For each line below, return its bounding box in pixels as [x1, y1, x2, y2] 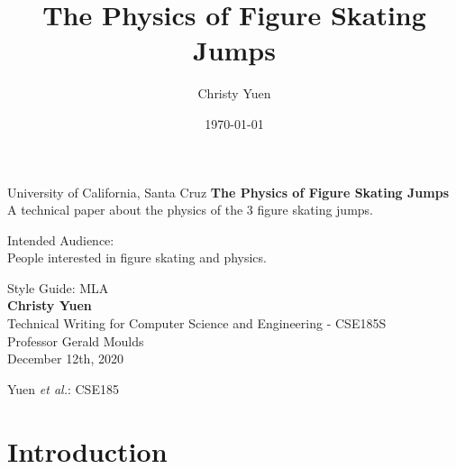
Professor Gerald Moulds [7, 331, 144, 350]
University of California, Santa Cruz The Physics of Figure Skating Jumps [7, 182, 449, 201]
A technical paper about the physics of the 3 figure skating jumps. [7, 200, 374, 219]
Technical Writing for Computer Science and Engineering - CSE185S [7, 314, 387, 333]
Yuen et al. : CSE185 [7, 379, 119, 398]
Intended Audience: [7, 230, 114, 249]
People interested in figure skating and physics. [7, 248, 267, 267]
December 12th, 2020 [7, 349, 123, 368]
